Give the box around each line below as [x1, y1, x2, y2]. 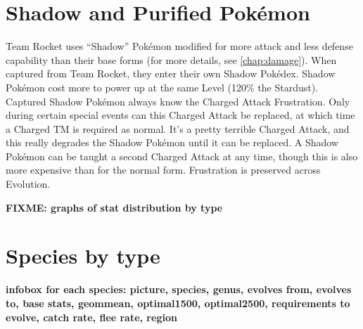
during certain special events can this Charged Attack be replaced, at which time [6, 108, 355, 122]
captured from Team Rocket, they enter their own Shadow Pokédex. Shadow [6, 66, 336, 81]
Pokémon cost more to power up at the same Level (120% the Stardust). [6, 79, 319, 94]
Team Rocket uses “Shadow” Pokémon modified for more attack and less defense [6, 39, 353, 53]
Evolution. [6, 176, 51, 191]
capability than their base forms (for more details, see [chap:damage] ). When [6, 52, 337, 67]
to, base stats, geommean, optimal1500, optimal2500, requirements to [6, 295, 350, 310]
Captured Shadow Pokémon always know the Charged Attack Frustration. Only [6, 93, 350, 108]
